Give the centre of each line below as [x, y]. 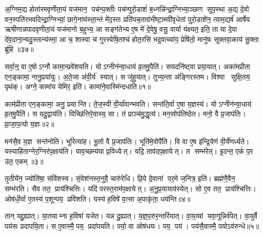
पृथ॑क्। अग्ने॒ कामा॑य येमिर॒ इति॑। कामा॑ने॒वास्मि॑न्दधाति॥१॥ [78, 86]
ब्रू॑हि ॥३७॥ [19, 49]
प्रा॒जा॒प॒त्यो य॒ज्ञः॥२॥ [30, 123]
